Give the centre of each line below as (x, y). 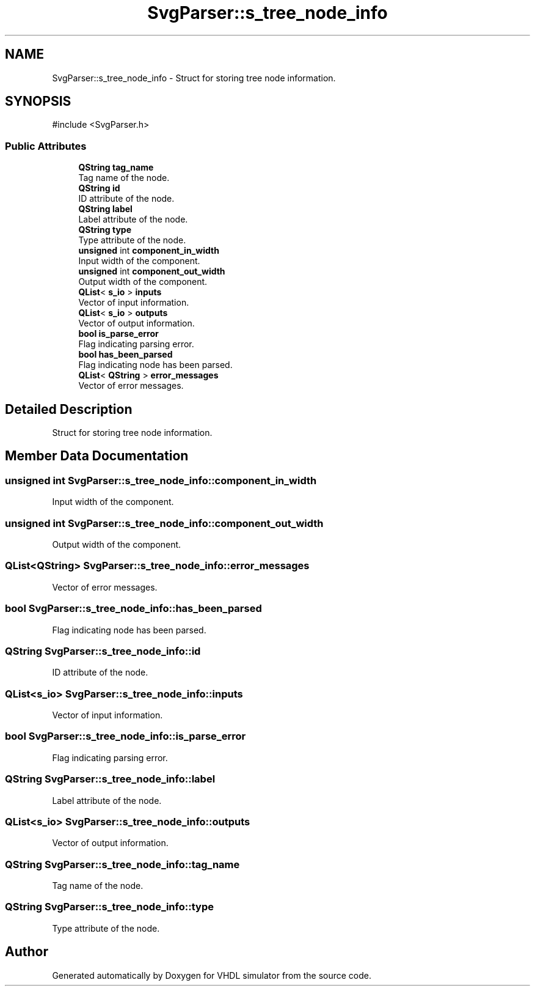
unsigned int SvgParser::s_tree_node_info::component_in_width (161, 480)
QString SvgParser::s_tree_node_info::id (103, 651)
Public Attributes (46, 146)
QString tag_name (116, 168)
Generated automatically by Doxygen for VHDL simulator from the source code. (212, 975)
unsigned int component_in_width (149, 251)
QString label (105, 209)
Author (27, 952)
